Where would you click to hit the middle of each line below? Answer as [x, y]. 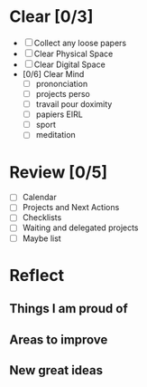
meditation [56, 135]
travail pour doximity [74, 104]
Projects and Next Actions [71, 208]
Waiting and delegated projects [80, 227]
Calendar [39, 198]
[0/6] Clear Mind [53, 73]
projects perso [63, 94]
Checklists [42, 218]
